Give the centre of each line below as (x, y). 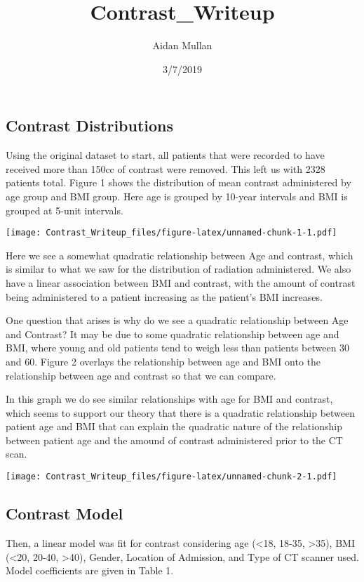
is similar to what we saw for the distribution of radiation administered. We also (178, 269)
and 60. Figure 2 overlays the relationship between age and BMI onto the (163, 361)
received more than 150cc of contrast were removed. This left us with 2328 (166, 168)
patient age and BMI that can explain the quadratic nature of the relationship (174, 426)
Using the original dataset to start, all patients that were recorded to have (165, 155)
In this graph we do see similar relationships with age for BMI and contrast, (169, 399)
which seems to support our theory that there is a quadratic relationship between (181, 412)
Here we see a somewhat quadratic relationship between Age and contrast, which (180, 255)
